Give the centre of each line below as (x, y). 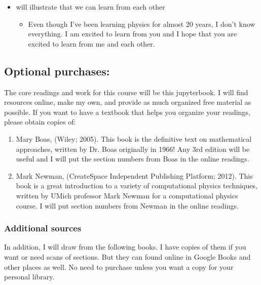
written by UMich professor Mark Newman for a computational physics (127, 195)
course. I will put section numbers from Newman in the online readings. (127, 205)
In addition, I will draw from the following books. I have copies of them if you (125, 247)
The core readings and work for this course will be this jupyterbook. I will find (126, 92)
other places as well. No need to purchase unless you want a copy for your (119, 267)
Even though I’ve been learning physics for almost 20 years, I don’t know (142, 24)
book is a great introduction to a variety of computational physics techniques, (137, 186)
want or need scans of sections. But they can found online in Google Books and (127, 256)
